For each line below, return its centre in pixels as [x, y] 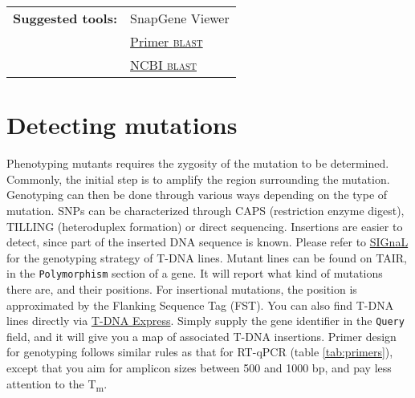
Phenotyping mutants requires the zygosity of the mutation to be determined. [198, 163]
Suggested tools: [65, 18]
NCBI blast [163, 65]
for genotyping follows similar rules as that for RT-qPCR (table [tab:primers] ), [200, 352]
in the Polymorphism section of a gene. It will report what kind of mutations [195, 273]
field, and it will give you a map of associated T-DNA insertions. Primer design [201, 336]
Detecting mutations [122, 125]
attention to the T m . [57, 384]
